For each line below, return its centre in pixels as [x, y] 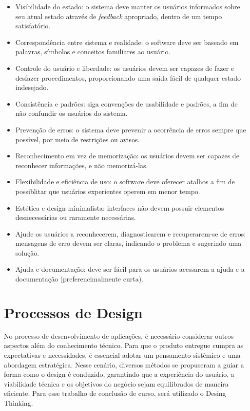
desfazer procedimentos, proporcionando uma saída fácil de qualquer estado [128, 77]
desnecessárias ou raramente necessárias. [76, 217]
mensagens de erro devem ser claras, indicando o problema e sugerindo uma [128, 243]
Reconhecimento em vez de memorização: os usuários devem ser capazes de [127, 156]
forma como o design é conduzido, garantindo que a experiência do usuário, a [119, 374]
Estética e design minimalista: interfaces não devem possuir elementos [120, 207]
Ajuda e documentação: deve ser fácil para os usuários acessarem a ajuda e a [130, 269]
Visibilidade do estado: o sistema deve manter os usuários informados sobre [128, 6]
